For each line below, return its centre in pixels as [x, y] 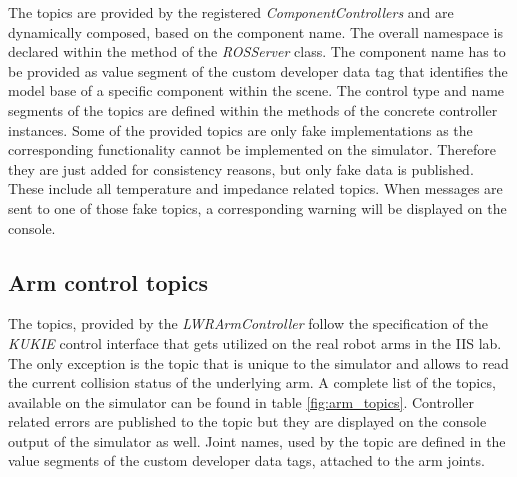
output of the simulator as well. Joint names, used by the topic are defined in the [257, 440]
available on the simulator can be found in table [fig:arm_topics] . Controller [241, 401]
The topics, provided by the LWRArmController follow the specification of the [248, 323]
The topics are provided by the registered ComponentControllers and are [231, 12]
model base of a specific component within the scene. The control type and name [256, 90]
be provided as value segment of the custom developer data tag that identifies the [258, 70]
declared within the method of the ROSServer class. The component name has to [257, 51]
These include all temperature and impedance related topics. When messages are [255, 188]
